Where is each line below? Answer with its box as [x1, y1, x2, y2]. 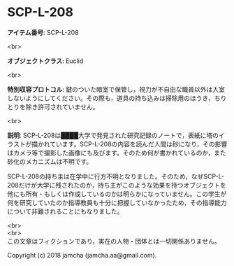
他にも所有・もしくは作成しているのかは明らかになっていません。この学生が [7, 190, 227, 198]
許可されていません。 [37, 102, 99, 111]
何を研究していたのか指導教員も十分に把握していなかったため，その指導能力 [7, 198, 227, 206]
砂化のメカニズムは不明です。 [7, 157, 93, 165]
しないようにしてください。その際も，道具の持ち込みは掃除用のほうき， [7, 94, 214, 102]
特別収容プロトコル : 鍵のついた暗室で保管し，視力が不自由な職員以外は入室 [7, 85, 225, 93]
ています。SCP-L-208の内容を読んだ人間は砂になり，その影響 [50, 139, 228, 148]
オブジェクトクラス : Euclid [7, 57, 84, 65]
